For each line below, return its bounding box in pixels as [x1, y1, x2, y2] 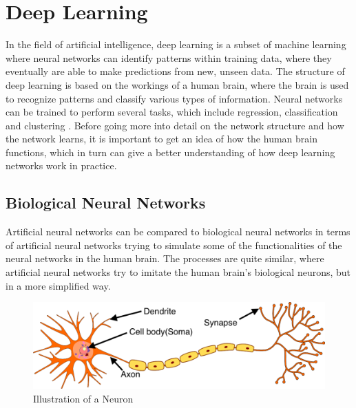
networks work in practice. [6, 158, 117, 173]
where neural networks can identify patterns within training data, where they [6, 50, 332, 65]
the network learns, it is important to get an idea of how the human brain [6, 131, 317, 146]
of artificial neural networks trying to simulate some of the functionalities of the [6, 237, 342, 252]
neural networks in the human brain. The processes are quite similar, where [6, 251, 324, 266]
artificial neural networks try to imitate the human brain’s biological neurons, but [6, 265, 351, 279]
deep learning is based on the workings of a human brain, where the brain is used [6, 77, 349, 92]
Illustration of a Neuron [33, 391, 134, 405]
